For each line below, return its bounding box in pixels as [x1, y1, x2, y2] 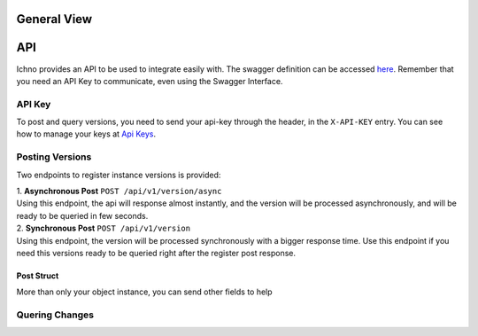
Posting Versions [16, 151, 92, 163]
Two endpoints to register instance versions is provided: [16, 169, 221, 180]
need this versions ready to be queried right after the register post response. [16, 247, 297, 258]
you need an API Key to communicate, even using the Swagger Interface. [16, 75, 283, 86]
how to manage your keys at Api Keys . [16, 129, 157, 139]
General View [16, 12, 93, 27]
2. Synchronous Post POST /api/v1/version [16, 223, 190, 234]
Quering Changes [16, 309, 95, 321]
